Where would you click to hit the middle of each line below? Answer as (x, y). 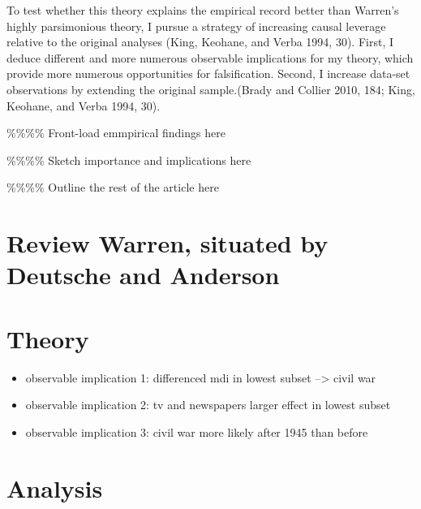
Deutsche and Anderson (143, 275)
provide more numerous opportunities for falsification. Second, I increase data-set (208, 73)
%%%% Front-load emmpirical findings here (116, 133)
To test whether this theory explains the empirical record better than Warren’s (203, 10)
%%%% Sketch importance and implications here (129, 160)
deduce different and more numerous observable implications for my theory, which (210, 57)
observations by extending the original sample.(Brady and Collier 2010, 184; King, (211, 89)
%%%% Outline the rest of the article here (113, 187)
